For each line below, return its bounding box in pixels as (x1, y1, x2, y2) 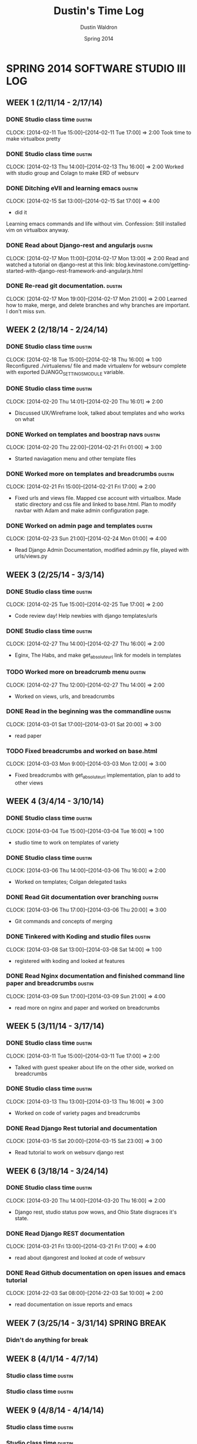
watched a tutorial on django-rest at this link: (6, 261, 115, 268)
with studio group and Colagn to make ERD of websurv (6, 169, 139, 176)
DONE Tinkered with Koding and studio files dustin (6, 932, 151, 940)
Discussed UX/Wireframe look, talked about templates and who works (14, 409, 185, 416)
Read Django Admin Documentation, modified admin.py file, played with (14, 547, 189, 554)
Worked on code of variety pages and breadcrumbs (14, 1109, 141, 1117)
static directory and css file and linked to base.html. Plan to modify (14, 501, 176, 508)
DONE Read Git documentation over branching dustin (6, 893, 159, 901)
